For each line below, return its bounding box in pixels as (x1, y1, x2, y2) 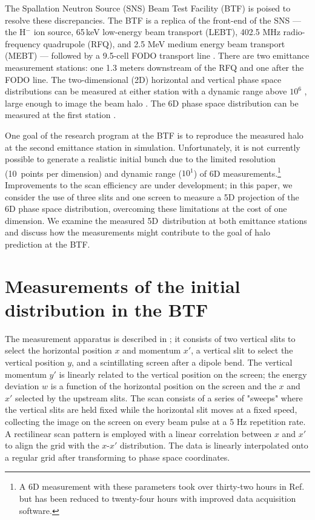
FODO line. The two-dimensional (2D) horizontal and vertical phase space (5, 73, 282, 85)
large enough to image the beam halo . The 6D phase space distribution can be (5, 96, 299, 109)
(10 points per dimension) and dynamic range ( (5, 166, 182, 179)
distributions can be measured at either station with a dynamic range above (5, 85, 287, 97)
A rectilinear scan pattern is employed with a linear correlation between (5, 427, 272, 439)
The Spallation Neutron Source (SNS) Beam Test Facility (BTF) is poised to (5, 2, 291, 14)
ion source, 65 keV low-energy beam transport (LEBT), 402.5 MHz (33, 25, 280, 38)
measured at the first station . (5, 108, 116, 121)
